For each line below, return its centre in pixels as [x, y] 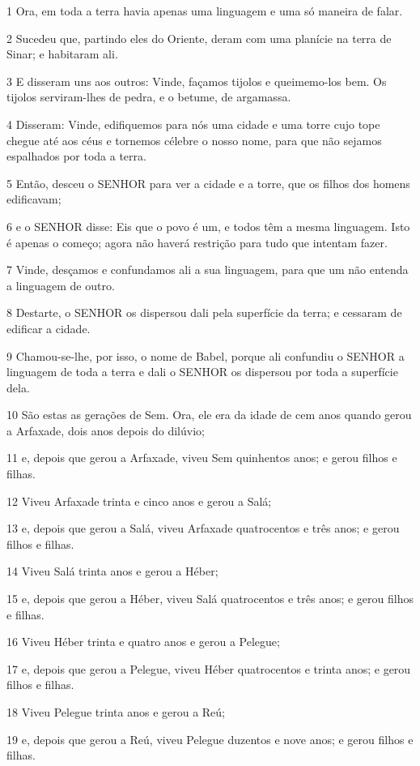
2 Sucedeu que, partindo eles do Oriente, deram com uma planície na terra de [199, 38]
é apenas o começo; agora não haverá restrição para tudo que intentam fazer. [197, 242]
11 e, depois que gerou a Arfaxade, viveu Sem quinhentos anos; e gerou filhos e [202, 458]
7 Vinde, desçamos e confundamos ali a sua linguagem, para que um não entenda [208, 270]
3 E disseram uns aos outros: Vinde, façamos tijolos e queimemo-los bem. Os [197, 81]
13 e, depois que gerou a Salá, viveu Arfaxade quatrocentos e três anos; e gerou [203, 528]
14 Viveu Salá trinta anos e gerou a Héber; [112, 571]
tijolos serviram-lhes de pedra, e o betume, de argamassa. [149, 97]
